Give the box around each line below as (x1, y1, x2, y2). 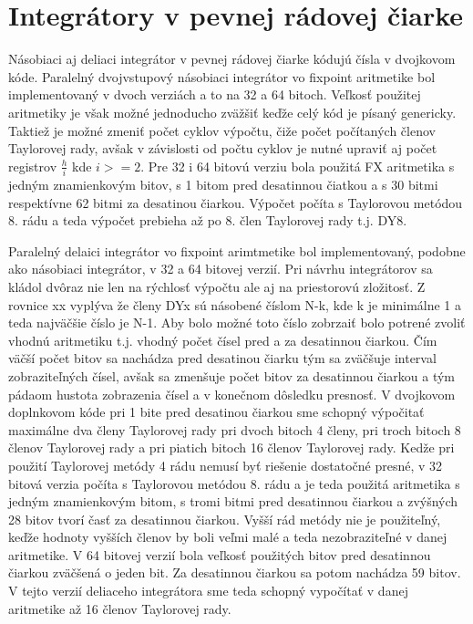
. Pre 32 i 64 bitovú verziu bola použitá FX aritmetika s (140, 156, 455, 175)
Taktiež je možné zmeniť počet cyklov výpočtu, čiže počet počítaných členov (8, 120, 436, 140)
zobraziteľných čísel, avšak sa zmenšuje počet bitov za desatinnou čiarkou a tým (8, 366, 456, 385)
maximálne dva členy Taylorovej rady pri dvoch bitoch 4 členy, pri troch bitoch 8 (8, 420, 461, 439)
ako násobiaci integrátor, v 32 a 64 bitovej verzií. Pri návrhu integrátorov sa (8, 259, 433, 278)
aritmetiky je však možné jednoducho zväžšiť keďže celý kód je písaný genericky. (8, 102, 457, 121)
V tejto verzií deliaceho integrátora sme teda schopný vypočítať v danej (8, 581, 408, 600)
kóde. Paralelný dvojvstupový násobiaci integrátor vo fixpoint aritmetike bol (8, 67, 436, 86)
